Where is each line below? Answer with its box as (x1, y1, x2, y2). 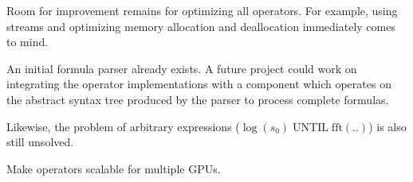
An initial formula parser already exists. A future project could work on (6, 60, 357, 76)
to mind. (6, 33, 49, 50)
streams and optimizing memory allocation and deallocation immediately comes (6, 17, 395, 34)
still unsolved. (6, 134, 74, 150)
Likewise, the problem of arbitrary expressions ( (6, 118, 240, 134)
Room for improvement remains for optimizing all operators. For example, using (6, 2, 398, 18)
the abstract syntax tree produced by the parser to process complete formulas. (6, 91, 389, 107)
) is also (368, 118, 407, 134)
